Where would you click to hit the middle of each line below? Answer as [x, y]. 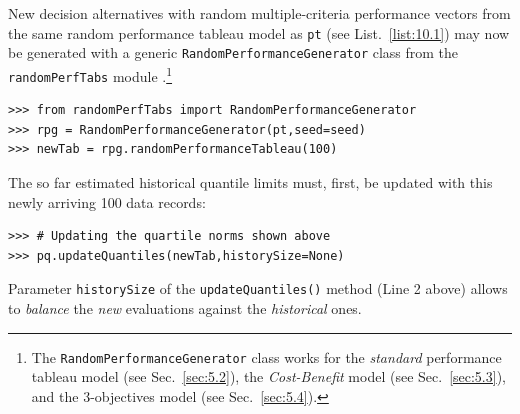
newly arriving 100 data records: [107, 201]
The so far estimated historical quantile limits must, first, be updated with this [250, 182]
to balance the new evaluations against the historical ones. [185, 308]
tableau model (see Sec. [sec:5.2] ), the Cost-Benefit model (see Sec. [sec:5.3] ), [268, 376]
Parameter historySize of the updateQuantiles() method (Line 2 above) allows [258, 288]
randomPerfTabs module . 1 [90, 74]
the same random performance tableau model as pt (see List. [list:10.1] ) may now [259, 32]
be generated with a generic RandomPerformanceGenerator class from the [233, 52]
